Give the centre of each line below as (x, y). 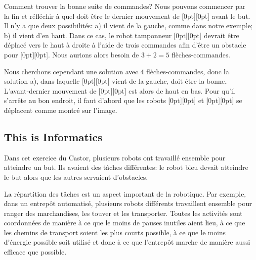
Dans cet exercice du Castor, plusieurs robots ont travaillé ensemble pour (115, 157)
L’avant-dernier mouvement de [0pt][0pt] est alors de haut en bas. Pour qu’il (120, 90)
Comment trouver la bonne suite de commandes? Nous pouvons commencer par (125, 6)
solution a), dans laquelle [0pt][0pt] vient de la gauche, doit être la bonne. (115, 81)
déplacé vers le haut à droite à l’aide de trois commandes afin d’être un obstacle (125, 45)
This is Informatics (53, 136)
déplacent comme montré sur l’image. (61, 110)
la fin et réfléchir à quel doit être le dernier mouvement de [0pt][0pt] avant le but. (127, 16)
